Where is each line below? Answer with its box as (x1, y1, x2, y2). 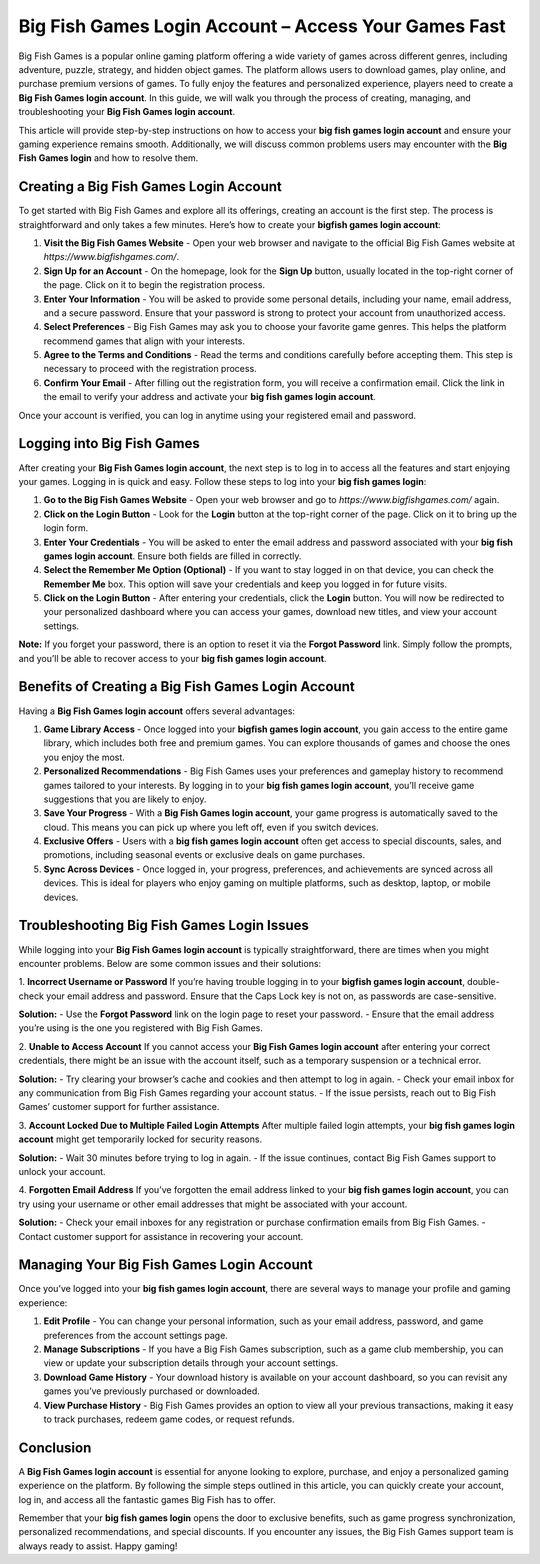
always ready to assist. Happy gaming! (18, 1540, 178, 1552)
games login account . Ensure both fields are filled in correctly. (43, 550, 302, 562)
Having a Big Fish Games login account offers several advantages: (18, 705, 295, 717)
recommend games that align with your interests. (43, 335, 245, 347)
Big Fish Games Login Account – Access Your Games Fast (18, 15, 507, 37)
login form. (43, 522, 89, 534)
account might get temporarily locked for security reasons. (18, 1133, 263, 1145)
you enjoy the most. (43, 751, 125, 763)
